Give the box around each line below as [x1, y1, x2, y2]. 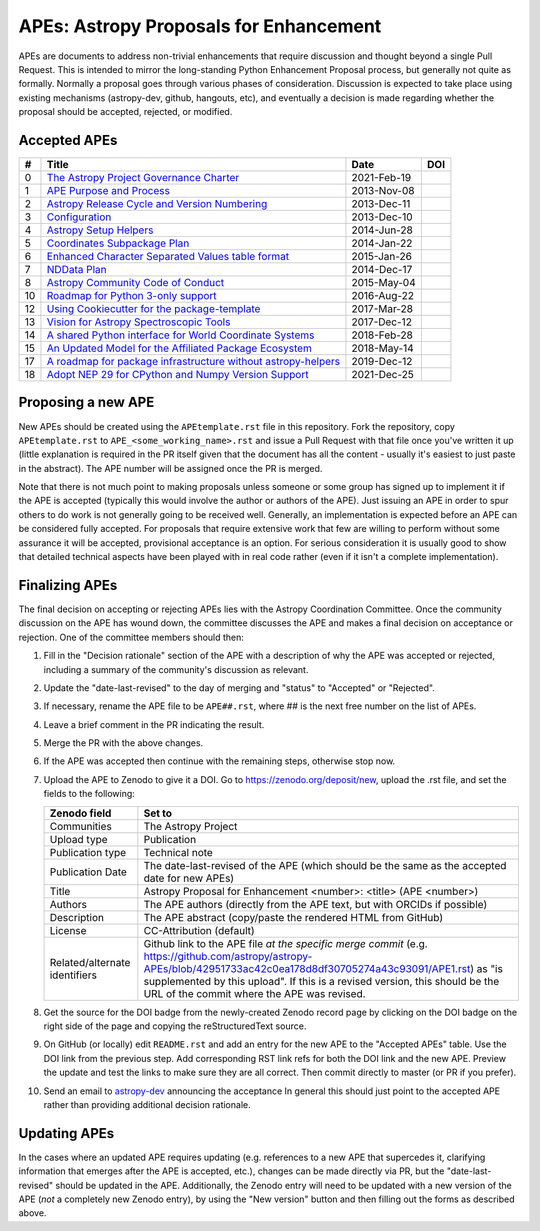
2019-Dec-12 [351, 355, 413, 369]
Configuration [46, 210, 112, 224]
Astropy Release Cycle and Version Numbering [46, 197, 268, 211]
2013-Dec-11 [351, 197, 411, 211]
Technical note [143, 845, 214, 859]
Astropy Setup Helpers [46, 223, 154, 237]
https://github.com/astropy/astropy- [143, 949, 313, 963]
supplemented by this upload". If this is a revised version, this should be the [143, 974, 500, 988]
